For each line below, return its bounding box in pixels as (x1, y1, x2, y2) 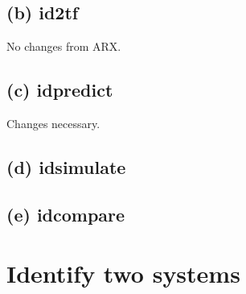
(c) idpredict (6, 77, 113, 102)
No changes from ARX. (6, 38, 121, 55)
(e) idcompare (6, 201, 125, 226)
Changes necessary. (6, 115, 100, 131)
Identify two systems (6, 257, 240, 290)
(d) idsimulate (6, 154, 126, 179)
